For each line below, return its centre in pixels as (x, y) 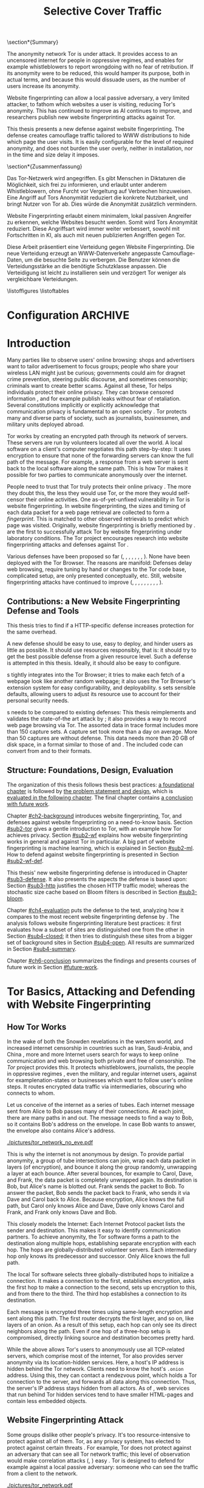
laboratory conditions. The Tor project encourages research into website (98, 538)
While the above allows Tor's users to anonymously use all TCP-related (96, 1349)
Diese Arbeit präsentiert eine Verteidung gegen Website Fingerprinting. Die (101, 247)
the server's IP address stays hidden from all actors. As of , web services (98, 1388)
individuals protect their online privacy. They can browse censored (90, 392)
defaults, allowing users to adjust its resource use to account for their (94, 694)
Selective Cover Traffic (103, 11)
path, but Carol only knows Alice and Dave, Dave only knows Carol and (96, 1205)
